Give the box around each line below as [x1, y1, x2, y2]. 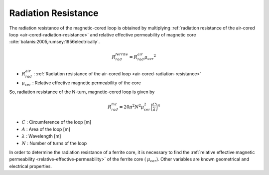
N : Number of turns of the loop [21, 140, 87, 146]
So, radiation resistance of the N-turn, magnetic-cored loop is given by [9, 89, 155, 95]
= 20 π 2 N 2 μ [119, 103, 144, 110]
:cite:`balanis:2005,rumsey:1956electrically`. [9, 39, 100, 45]
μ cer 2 [144, 53, 156, 61]
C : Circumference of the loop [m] [21, 119, 92, 125]
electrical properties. [9, 163, 52, 169]
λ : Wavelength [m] [21, 133, 61, 139]
